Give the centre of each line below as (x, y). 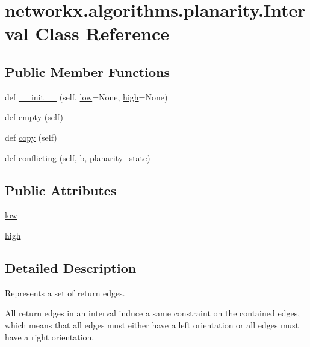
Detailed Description (71, 267)
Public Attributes (61, 190)
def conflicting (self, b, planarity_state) (78, 157)
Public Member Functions (87, 71)
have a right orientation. (50, 336)
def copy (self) (31, 137)
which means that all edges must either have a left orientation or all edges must (152, 324)
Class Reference (102, 33)
